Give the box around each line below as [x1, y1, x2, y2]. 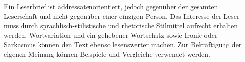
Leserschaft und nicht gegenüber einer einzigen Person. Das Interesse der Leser [4, 11, 240, 21]
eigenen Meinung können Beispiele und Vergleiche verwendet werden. [4, 48, 210, 59]
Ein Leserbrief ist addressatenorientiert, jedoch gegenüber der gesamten [4, 1, 218, 11]
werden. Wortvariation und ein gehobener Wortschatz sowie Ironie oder [4, 30, 218, 40]
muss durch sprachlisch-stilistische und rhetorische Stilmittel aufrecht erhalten [4, 20, 238, 31]
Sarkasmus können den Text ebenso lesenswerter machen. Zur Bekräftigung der [4, 39, 242, 49]
